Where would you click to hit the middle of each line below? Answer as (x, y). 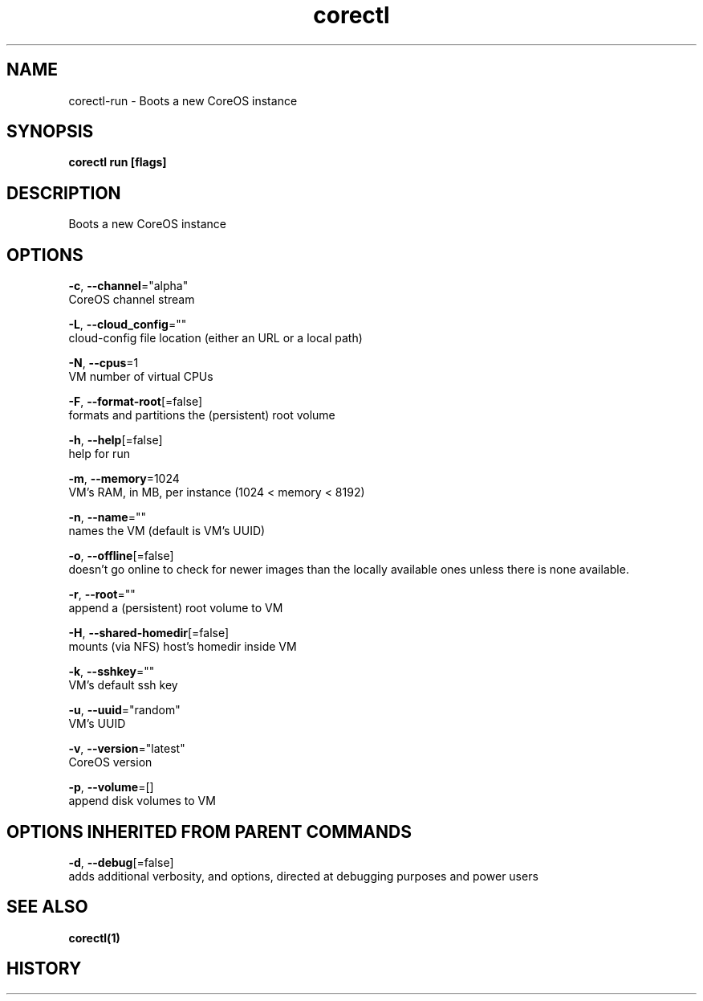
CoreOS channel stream (132, 300)
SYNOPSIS (50, 132)
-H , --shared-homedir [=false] (149, 633)
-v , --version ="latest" (127, 749)
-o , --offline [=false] (121, 556)
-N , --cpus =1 (104, 363)
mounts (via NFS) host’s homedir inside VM (183, 647)
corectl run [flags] (118, 162)
